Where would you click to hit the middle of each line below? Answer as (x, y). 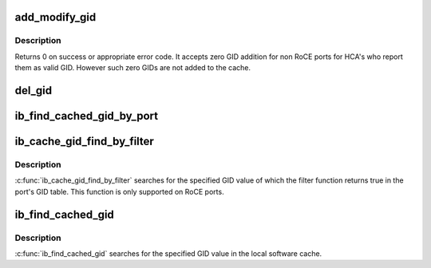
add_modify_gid (55, 17)
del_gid (34, 91)
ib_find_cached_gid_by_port (87, 116)
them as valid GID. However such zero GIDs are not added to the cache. (133, 68)
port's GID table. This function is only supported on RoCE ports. (119, 191)
